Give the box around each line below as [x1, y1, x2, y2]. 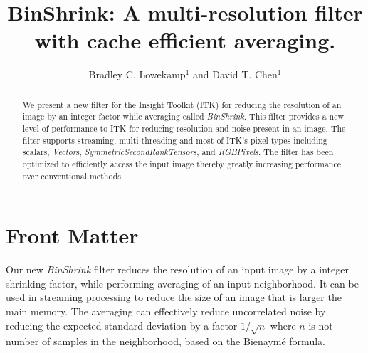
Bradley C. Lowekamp [88, 67, 186, 82]
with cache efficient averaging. [34, 26, 336, 55]
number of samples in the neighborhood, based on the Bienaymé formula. [6, 334, 325, 349]
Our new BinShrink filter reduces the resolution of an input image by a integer [6, 262, 349, 277]
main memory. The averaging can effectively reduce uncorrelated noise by [6, 304, 326, 319]
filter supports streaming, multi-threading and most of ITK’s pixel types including [22, 134, 327, 146]
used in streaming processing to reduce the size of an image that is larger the [6, 290, 342, 305]
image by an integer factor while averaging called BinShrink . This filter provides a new [22, 110, 345, 122]
